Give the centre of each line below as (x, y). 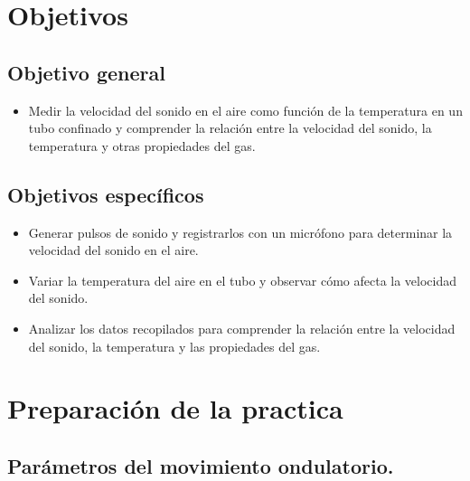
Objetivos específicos (106, 194)
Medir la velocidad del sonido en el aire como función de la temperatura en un (245, 110)
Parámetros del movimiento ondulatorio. (201, 465)
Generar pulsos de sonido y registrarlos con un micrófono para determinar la (240, 232)
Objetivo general (86, 72)
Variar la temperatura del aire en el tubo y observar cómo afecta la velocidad (243, 280)
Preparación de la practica (175, 408)
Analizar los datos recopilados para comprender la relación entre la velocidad (242, 328)
